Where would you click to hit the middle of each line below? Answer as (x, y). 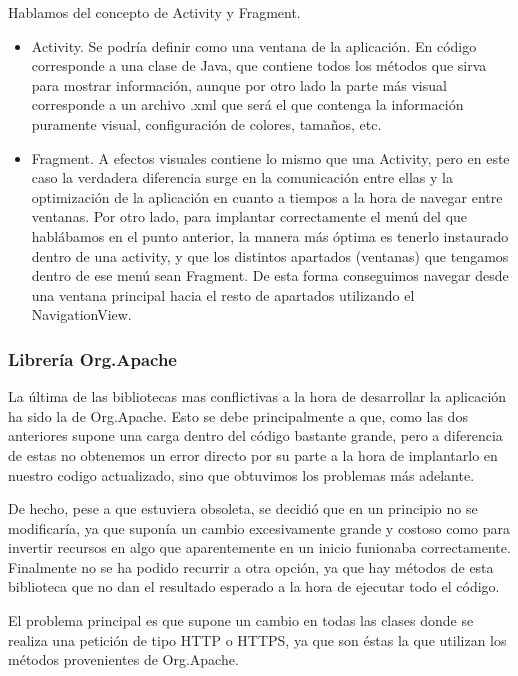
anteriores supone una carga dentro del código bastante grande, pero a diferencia (255, 435)
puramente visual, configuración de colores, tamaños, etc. (206, 123)
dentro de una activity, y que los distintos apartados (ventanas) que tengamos (270, 255)
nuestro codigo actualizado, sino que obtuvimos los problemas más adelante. (241, 474)
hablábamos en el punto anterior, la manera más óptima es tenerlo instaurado (270, 235)
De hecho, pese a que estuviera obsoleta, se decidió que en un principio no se (243, 508)
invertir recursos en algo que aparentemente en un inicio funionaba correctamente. (259, 547)
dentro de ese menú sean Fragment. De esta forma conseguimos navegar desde (270, 275)
